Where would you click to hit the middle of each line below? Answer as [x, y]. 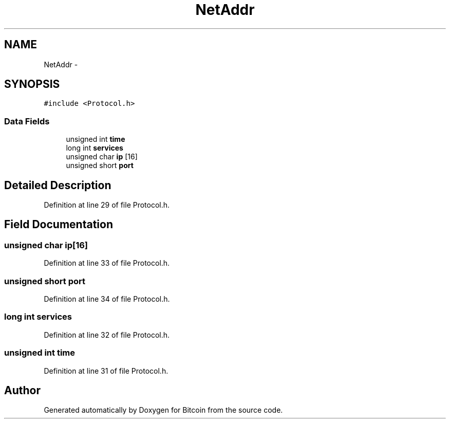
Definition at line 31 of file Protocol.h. [106, 371]
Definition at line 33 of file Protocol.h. [107, 263]
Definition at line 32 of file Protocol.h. [107, 335]
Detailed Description [58, 185]
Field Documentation [59, 225]
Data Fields [27, 121]
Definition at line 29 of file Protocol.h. [107, 205]
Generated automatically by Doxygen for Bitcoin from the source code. [163, 410]
